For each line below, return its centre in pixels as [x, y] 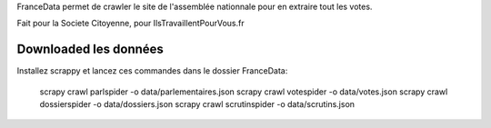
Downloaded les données [90, 49]
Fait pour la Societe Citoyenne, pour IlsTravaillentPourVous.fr [130, 24]
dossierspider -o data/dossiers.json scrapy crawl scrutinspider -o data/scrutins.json [197, 104]
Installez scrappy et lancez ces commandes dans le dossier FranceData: [152, 71]
